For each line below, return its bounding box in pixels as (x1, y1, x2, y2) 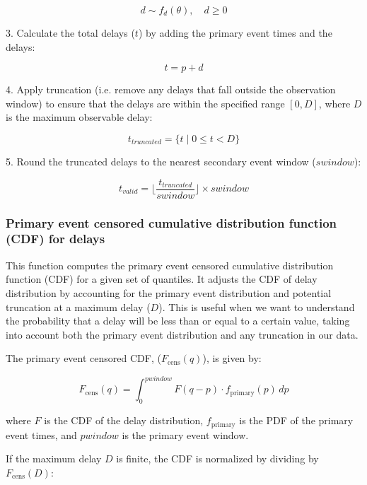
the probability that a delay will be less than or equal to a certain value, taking (6, 313, 350, 328)
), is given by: (202, 351, 262, 366)
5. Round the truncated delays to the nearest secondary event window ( (6, 153, 316, 168)
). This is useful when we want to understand (158, 299, 355, 314)
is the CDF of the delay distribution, (44, 413, 204, 428)
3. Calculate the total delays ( (6, 25, 135, 40)
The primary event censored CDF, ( (6, 351, 161, 366)
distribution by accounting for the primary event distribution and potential (6, 285, 332, 300)
